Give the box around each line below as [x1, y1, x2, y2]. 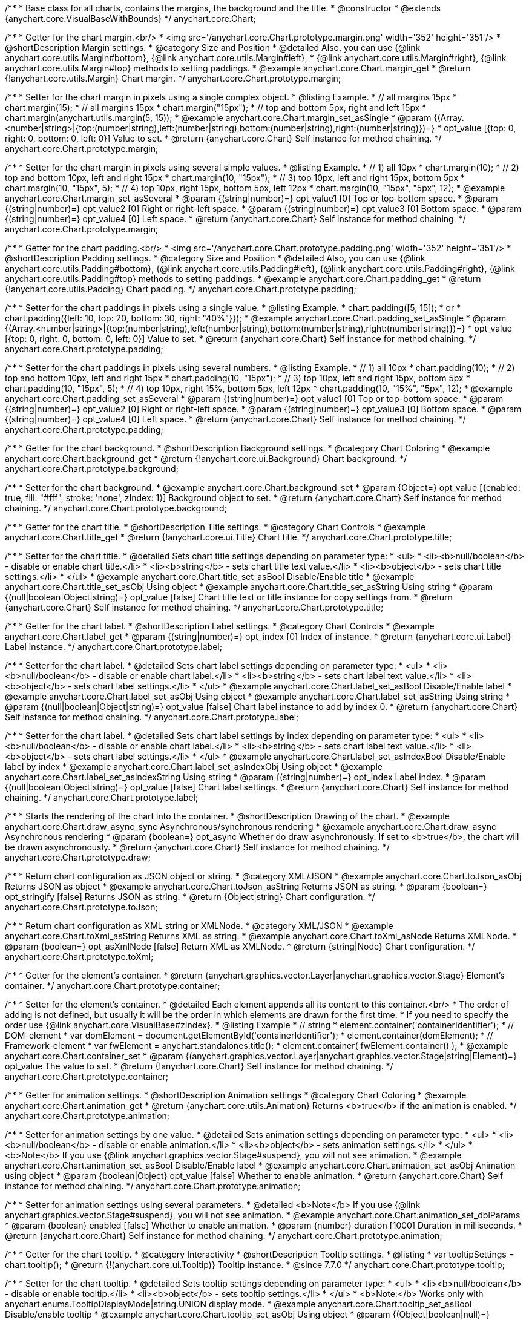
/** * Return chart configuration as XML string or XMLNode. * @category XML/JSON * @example [5, 921, 393, 931]
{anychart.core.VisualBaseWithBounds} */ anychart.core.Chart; [5, 13, 256, 24]
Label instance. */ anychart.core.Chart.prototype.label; [5, 642, 222, 652]
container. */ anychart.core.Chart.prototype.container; [5, 980, 220, 991]
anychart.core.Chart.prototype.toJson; [5, 902, 158, 912]
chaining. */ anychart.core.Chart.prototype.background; [5, 503, 227, 513]
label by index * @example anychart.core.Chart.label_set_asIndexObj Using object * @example [5, 761, 383, 772]
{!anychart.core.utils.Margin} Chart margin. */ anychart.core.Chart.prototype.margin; [5, 73, 341, 84]
